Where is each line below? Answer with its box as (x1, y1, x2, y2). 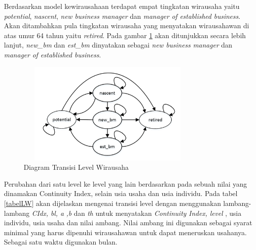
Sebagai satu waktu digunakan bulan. (4, 237, 117, 247)
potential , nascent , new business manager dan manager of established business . (4, 10, 241, 21)
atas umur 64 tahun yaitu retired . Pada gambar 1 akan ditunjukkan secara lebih (4, 30, 246, 40)
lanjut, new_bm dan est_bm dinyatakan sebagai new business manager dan (4, 40, 232, 50)
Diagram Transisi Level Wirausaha (24, 162, 129, 172)
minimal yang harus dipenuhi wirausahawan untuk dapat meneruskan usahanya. (4, 227, 247, 237)
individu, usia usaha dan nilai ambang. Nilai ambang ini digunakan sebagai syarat (4, 217, 253, 228)
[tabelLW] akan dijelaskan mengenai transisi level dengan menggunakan (4, 198, 221, 208)
